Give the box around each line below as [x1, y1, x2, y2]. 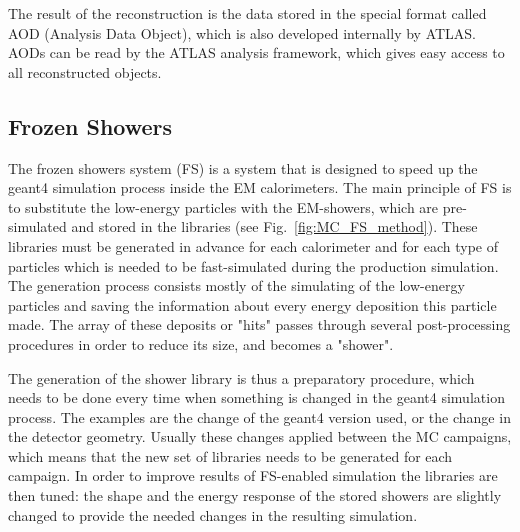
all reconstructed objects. [8, 61, 162, 82]
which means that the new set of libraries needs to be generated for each [8, 445, 453, 466]
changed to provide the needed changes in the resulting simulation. [8, 504, 418, 525]
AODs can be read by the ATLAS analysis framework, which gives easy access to [8, 42, 505, 63]
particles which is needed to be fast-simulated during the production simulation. [8, 255, 499, 276]
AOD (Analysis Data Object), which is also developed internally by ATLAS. [8, 22, 477, 43]
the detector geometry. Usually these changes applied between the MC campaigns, [8, 426, 512, 447]
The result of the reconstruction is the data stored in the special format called [8, 3, 487, 23]
